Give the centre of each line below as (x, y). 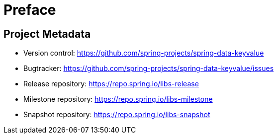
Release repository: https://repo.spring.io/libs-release (111, 84)
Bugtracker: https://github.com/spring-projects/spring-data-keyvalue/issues (149, 69)
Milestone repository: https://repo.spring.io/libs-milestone (118, 99)
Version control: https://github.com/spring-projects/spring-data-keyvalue (144, 53)
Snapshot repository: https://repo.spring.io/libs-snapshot (117, 115)
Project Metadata (47, 34)
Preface (30, 10)
